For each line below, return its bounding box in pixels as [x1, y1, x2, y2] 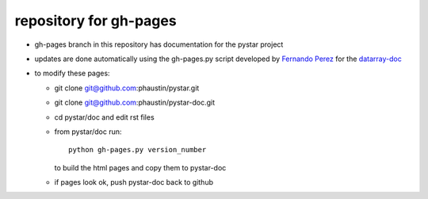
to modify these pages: [34, 68, 110, 78]
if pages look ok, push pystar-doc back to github [54, 178, 214, 187]
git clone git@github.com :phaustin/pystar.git [54, 83, 200, 93]
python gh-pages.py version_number [68, 145, 207, 155]
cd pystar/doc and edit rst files [54, 112, 155, 122]
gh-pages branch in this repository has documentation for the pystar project [34, 40, 284, 49]
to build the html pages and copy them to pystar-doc [54, 163, 227, 172]
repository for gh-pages [14, 12, 178, 29]
